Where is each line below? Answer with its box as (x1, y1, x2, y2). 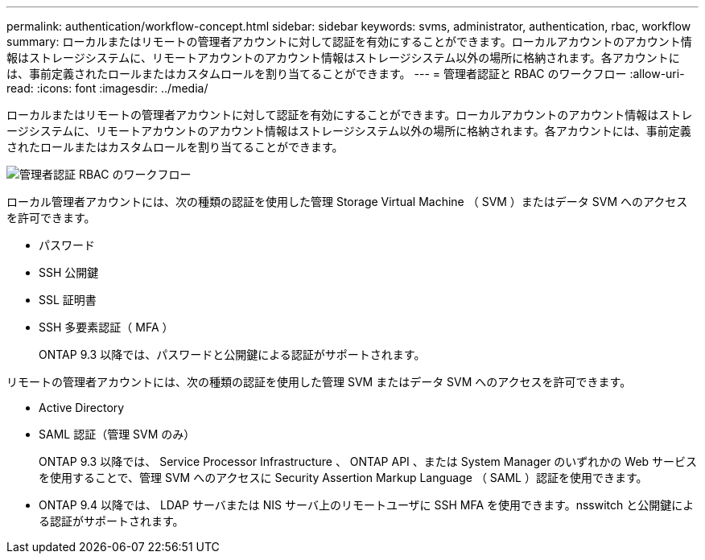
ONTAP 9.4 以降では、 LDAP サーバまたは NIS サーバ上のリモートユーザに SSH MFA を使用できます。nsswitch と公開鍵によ (39, 498, 695, 512)
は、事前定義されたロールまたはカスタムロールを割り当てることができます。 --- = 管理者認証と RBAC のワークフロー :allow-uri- (6, 67, 685, 80)
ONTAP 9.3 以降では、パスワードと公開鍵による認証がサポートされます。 (39, 348, 426, 361)
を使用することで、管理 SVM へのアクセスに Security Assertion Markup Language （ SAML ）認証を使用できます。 (39, 471, 648, 484)
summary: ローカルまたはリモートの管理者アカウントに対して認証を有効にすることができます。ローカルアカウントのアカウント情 (6, 35, 692, 48)
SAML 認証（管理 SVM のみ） (39, 427, 196, 441)
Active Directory (39, 401, 125, 414)
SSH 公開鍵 (39, 266, 99, 279)
